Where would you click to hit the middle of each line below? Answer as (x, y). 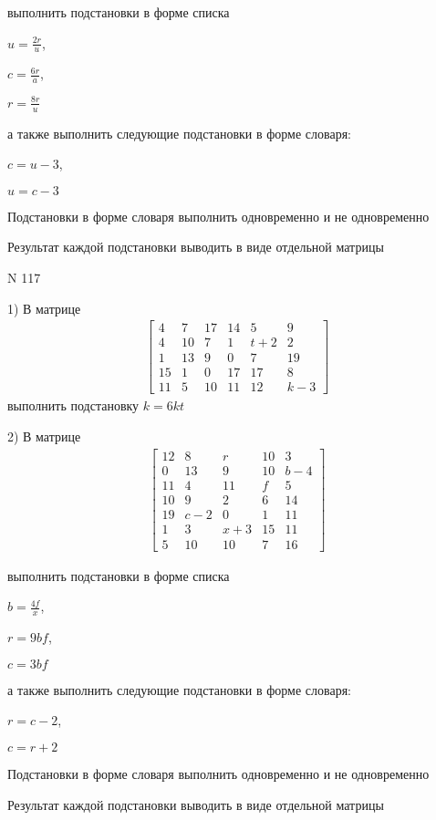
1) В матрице (44, 308)
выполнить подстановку (73, 405)
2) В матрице (44, 436)
